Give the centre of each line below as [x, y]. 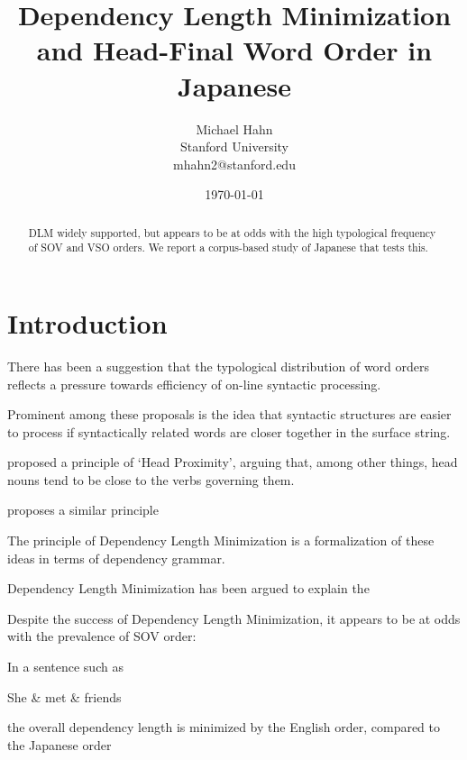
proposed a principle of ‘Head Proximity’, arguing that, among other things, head [233, 462]
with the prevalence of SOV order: [102, 636]
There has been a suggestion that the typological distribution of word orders [219, 366]
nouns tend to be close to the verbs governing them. [151, 479]
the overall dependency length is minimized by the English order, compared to [224, 727]
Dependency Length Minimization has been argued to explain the [188, 588]
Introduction [87, 322]
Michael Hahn [234, 128]
